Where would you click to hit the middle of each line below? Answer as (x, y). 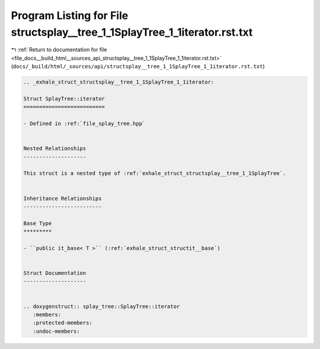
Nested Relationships (55, 149)
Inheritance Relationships (63, 198)
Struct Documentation (55, 273)
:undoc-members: (56, 331)
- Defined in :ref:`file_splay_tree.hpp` (84, 124)
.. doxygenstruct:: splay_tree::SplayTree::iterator (102, 306)
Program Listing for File (70, 15)
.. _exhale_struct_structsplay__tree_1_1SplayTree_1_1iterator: (119, 82)
